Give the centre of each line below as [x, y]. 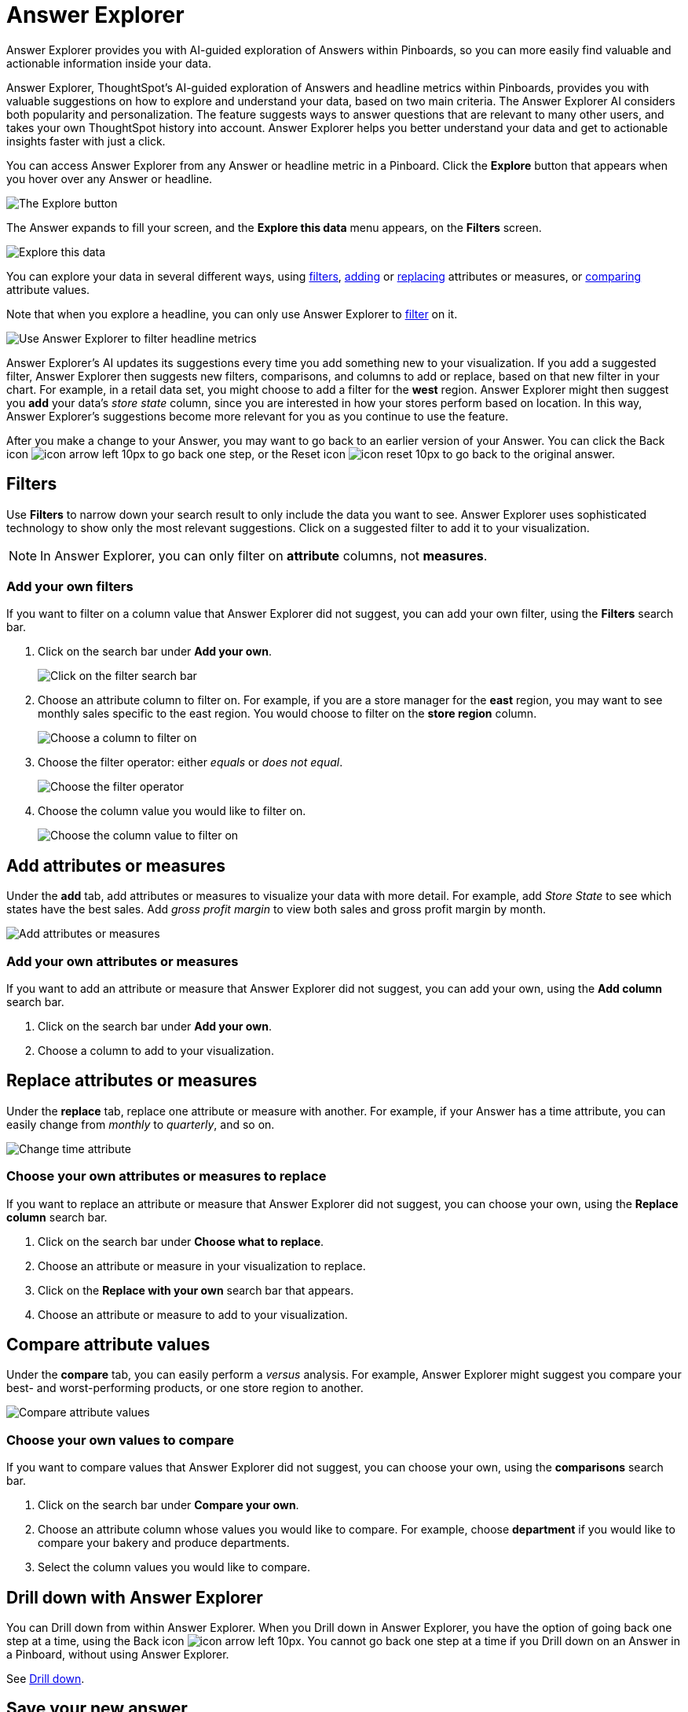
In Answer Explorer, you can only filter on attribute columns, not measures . [264, 555]
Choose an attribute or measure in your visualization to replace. [202, 1266]
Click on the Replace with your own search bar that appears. [196, 1290]
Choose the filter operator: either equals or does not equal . [190, 762]
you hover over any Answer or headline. [110, 178]
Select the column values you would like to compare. [174, 1567]
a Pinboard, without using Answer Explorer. [118, 1654]
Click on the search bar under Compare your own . [168, 1505]
